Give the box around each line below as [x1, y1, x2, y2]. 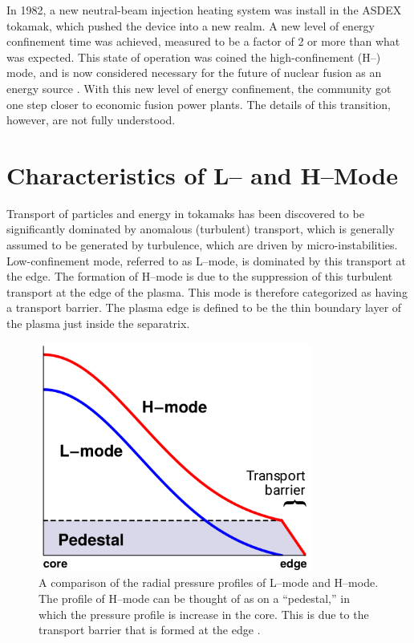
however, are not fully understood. [6, 111, 176, 128]
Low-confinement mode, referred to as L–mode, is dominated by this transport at [6, 252, 406, 269]
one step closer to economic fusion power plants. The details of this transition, [6, 95, 391, 112]
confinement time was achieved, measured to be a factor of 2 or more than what [6, 33, 400, 50]
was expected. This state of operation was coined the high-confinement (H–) [6, 48, 381, 65]
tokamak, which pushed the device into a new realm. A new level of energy [6, 17, 375, 34]
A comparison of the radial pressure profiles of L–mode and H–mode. [39, 574, 379, 591]
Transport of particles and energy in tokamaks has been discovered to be [6, 204, 364, 221]
